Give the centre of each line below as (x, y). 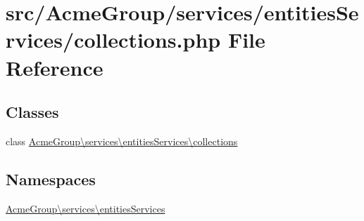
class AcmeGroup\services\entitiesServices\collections (122, 141)
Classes (32, 112)
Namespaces (51, 179)
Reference (55, 67)
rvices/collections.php (113, 40)
